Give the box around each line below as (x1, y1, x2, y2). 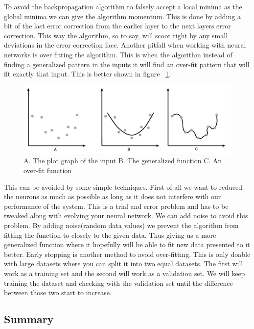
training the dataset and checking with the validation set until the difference (4, 278, 233, 288)
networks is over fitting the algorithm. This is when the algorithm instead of (4, 49, 232, 59)
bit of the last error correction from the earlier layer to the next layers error (4, 21, 231, 31)
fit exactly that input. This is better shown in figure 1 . (4, 69, 171, 79)
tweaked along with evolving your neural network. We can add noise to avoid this (4, 210, 248, 221)
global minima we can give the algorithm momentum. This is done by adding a (4, 11, 241, 21)
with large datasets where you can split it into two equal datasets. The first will (4, 258, 243, 269)
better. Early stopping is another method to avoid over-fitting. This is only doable (4, 249, 251, 259)
